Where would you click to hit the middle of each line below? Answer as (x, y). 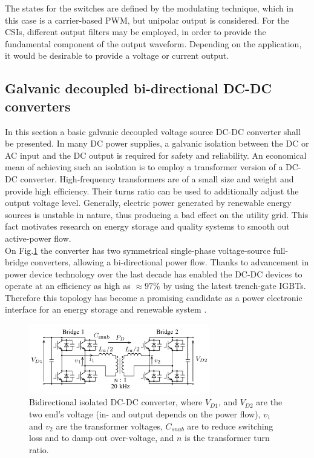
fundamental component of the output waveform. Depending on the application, (153, 43)
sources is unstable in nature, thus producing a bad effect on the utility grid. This (157, 214)
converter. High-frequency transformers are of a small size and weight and (157, 178)
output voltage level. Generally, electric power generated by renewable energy (148, 203)
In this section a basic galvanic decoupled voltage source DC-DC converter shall (153, 131)
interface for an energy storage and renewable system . (106, 309)
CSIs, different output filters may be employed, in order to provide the (136, 32)
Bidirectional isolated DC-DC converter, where (116, 402)
